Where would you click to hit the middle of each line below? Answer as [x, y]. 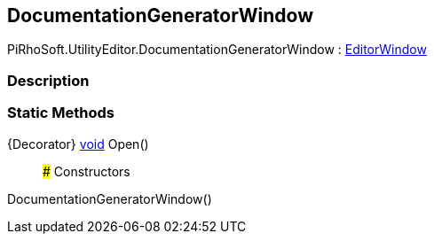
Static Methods [61, 113]
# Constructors [87, 171]
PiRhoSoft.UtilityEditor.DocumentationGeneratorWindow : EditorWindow [217, 50]
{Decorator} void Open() [78, 144]
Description [48, 80]
